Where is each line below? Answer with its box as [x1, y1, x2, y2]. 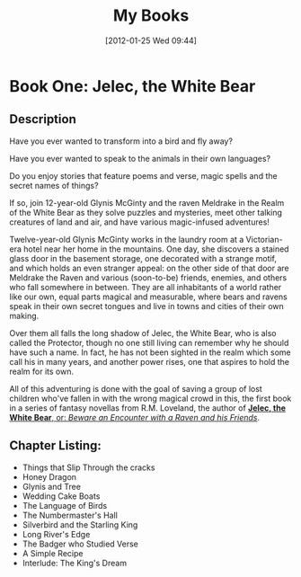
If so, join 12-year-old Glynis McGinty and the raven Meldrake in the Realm [9, 197, 285, 208]
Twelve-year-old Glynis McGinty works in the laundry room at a [9, 234, 244, 244]
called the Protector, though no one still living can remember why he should [9, 337, 289, 348]
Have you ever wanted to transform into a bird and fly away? [9, 136, 234, 146]
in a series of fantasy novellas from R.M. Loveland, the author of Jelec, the [9, 402, 286, 413]
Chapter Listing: [9, 438, 102, 454]
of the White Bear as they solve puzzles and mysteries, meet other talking [9, 207, 283, 217]
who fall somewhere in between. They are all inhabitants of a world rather [9, 281, 282, 292]
